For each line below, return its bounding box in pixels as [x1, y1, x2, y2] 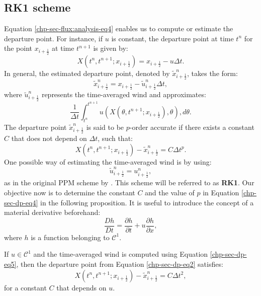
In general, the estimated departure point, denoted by [4, 67, 170, 78]
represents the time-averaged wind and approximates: [41, 89, 206, 100]
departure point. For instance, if [4, 33, 103, 43]
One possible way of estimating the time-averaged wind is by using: [4, 156, 212, 167]
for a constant [4, 282, 47, 292]
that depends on [56, 282, 107, 292]
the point [4, 43, 33, 53]
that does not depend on [11, 133, 87, 143]
